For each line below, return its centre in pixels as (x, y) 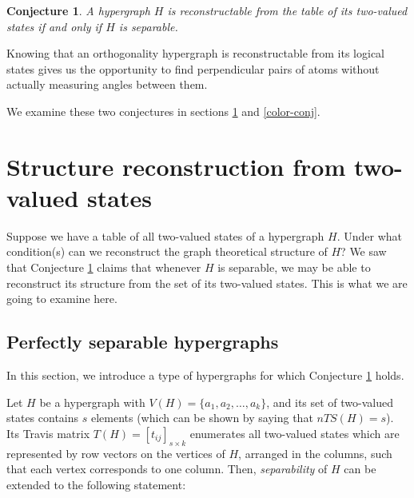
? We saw (364, 251)
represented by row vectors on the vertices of (116, 453)
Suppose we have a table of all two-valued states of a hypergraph (165, 235)
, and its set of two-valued (330, 402)
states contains (43, 418)
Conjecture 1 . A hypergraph (78, 10)
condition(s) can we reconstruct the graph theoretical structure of (167, 251)
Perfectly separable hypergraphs (143, 342)
